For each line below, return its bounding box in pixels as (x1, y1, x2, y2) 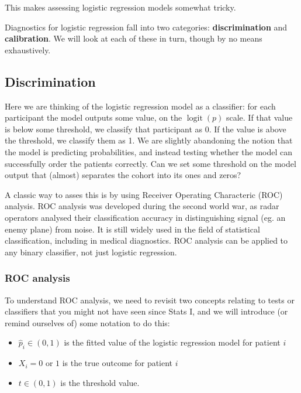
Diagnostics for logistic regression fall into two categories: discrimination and (5, 20, 288, 33)
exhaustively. (5, 43, 51, 56)
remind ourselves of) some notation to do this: (5, 316, 170, 329)
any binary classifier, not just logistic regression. (5, 245, 177, 258)
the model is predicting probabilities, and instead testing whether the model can (5, 145, 292, 158)
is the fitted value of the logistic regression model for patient (64, 336, 281, 348)
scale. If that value (226, 111, 293, 124)
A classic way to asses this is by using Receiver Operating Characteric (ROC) (5, 188, 283, 200)
